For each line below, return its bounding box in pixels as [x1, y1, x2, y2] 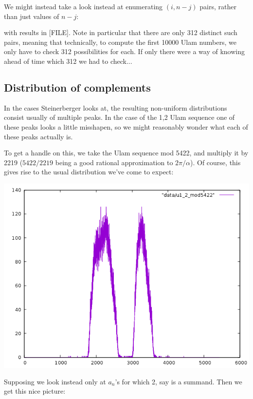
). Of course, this [190, 157, 241, 167]
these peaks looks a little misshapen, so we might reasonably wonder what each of [4, 121, 248, 132]
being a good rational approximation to [55, 157, 173, 167]
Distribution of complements [4, 79, 151, 95]
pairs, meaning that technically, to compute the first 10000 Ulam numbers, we [4, 37, 236, 47]
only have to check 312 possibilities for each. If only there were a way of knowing [4, 46, 245, 57]
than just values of [4, 11, 59, 21]
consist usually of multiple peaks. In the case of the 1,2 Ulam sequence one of [4, 112, 235, 122]
